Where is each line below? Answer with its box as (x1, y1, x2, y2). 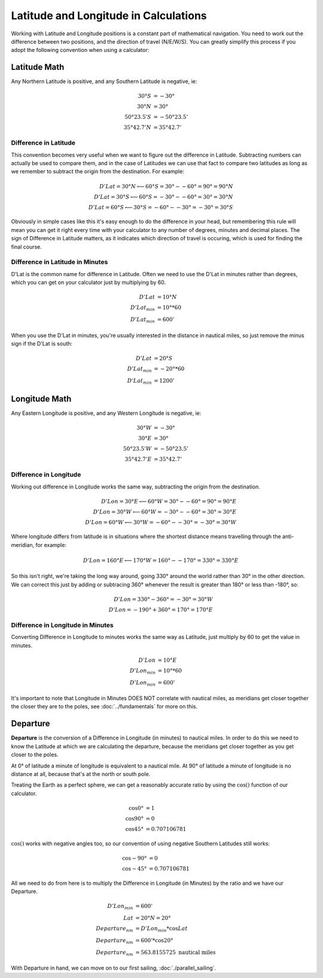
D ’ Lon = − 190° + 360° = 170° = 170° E (108, 607, 214, 613)
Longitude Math (11, 394, 72, 404)
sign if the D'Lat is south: (11, 340, 73, 347)
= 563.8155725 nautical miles (135, 949, 216, 956)
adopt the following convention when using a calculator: (11, 47, 150, 54)
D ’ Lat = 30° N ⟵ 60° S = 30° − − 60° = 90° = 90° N (99, 183, 233, 190)
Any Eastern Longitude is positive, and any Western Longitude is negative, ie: (11, 409, 202, 417)
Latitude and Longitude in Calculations (11, 9, 207, 22)
